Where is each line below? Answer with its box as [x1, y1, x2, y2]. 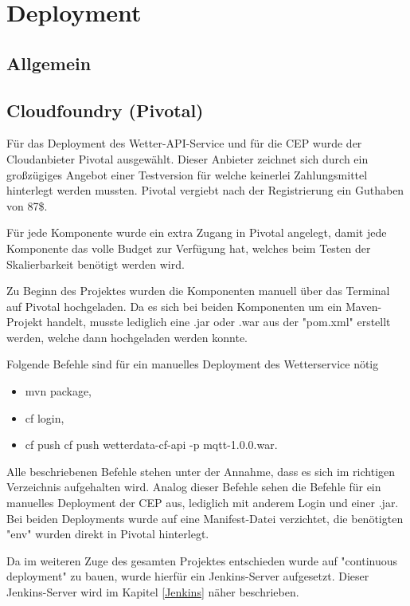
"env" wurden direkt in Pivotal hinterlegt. [6, 525, 209, 542]
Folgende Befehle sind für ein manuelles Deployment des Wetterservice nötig [6, 356, 379, 372]
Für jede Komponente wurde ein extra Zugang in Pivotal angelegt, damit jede [6, 224, 387, 241]
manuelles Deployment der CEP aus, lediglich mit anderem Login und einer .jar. [6, 494, 399, 511]
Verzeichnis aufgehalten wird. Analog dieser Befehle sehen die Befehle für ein [6, 478, 381, 495]
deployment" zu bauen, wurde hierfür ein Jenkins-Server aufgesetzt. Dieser [6, 568, 369, 584]
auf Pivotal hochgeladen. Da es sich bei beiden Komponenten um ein [6, 297, 342, 314]
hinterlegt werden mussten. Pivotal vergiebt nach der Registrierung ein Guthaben [6, 182, 404, 199]
